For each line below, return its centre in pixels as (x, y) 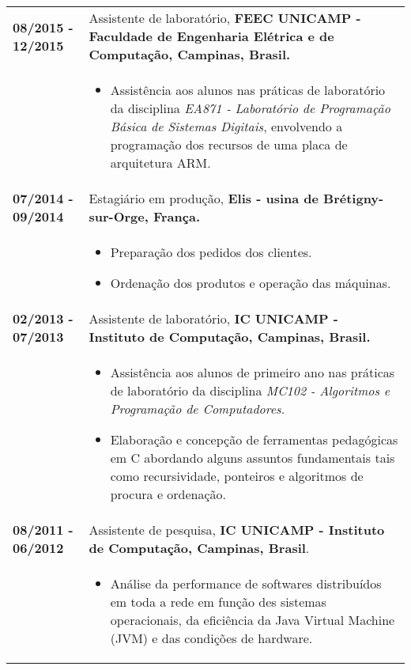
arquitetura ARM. (160, 163)
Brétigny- (354, 198)
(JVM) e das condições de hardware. (211, 638)
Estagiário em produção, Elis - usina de (204, 198)
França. (176, 216)
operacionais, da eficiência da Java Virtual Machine (253, 620)
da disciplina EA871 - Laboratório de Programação (250, 108)
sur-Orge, (119, 216)
